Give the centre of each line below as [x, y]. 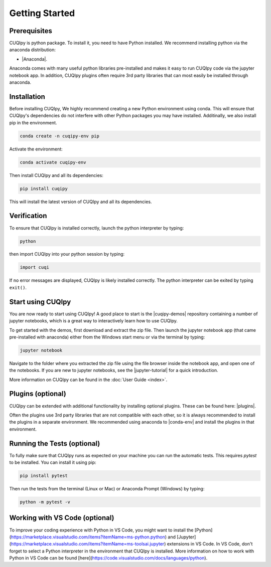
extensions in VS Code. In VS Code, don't [210, 544]
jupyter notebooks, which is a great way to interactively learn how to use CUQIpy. [94, 321]
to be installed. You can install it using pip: [53, 462]
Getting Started [42, 13]
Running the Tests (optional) [55, 443]
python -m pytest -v [45, 502]
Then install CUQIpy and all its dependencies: [56, 175]
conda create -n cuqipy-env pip [60, 136]
